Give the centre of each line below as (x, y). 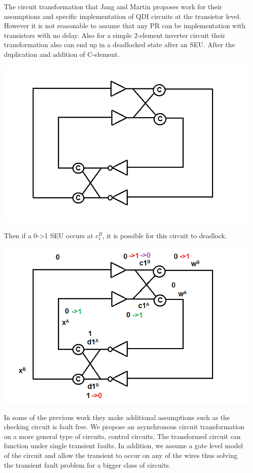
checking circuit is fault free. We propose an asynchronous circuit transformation (124, 427)
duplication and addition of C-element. (62, 54)
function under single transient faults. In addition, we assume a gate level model (124, 446)
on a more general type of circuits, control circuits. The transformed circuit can (122, 436)
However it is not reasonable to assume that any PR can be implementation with (125, 26)
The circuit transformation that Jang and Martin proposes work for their (113, 6)
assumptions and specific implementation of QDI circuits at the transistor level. (123, 16)
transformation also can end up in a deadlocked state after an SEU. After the (119, 44)
